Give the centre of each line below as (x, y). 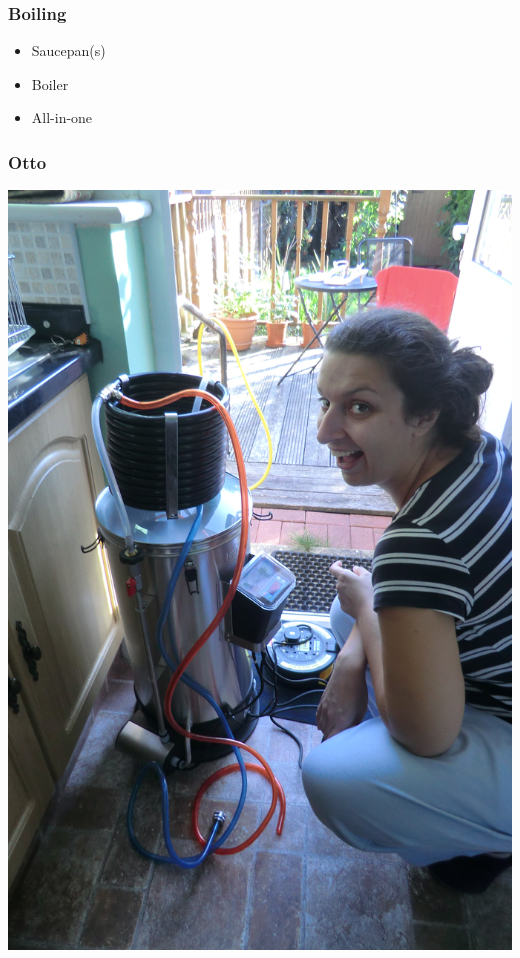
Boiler (50, 83)
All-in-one (62, 117)
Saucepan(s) (68, 50)
